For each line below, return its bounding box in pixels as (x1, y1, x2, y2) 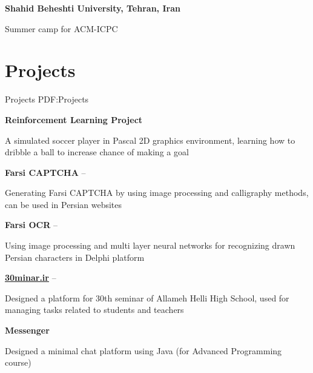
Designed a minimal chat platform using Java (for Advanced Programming (5, 344, 282, 357)
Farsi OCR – (5, 218, 58, 231)
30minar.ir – (5, 271, 56, 284)
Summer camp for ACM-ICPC (5, 22, 118, 35)
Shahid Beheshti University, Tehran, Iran (5, 2, 180, 14)
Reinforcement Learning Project (5, 113, 143, 126)
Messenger (5, 324, 50, 337)
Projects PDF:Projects (5, 93, 89, 106)
